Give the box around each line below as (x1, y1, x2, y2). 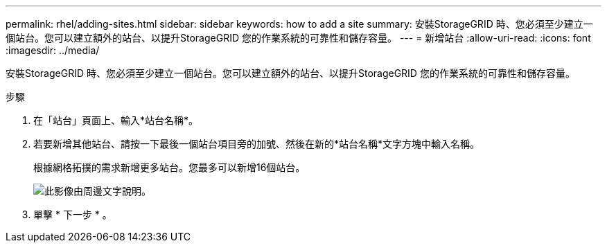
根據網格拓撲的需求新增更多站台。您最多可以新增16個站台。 (33, 161, 306, 173)
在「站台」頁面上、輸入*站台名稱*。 (33, 114, 199, 126)
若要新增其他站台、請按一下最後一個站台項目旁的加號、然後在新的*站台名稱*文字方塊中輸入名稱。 (33, 138, 480, 150)
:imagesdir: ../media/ (6, 44, 100, 56)
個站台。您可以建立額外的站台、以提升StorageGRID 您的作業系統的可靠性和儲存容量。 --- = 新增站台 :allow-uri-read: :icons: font (6, 32, 591, 44)
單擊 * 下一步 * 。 (33, 209, 112, 220)
